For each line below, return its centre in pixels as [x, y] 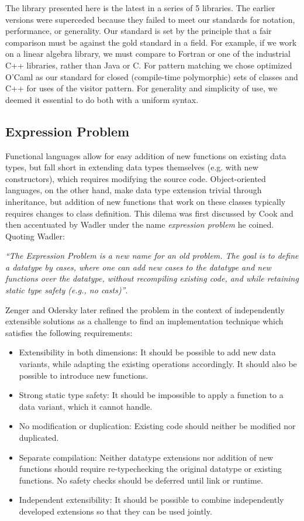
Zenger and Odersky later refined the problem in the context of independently [145, 309]
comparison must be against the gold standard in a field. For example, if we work [151, 42]
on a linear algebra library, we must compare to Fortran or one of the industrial [148, 54]
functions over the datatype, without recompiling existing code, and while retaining [152, 278]
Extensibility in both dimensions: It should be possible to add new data [147, 352]
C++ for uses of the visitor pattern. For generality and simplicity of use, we [141, 88]
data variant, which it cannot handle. [86, 406]
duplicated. [39, 438]
